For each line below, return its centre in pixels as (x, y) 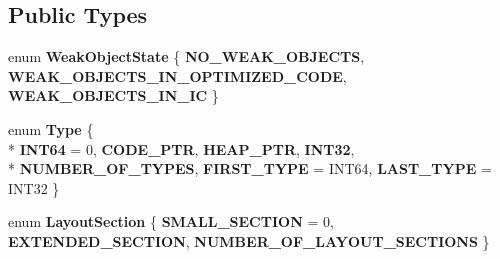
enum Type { (51, 128)
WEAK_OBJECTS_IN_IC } (113, 95)
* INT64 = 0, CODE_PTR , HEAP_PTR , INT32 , (181, 148)
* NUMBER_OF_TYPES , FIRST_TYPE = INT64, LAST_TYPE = (250, 168)
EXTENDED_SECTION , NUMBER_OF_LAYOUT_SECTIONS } (249, 240)
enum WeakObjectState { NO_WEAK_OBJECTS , (186, 56)
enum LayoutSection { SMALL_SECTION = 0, (171, 221)
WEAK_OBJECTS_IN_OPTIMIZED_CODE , (177, 75)
